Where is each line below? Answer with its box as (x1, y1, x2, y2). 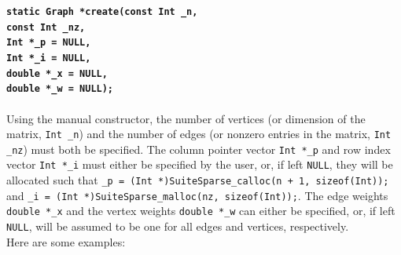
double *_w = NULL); (6, 83, 114, 95)
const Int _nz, (6, 21, 86, 33)
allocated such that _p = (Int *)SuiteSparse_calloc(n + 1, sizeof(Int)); (6, 172, 389, 188)
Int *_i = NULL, (6, 52, 91, 64)
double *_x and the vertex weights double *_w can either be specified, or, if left (6, 202, 395, 219)
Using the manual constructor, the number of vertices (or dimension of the (6, 110, 366, 126)
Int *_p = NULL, (6, 37, 91, 49)
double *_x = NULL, (6, 67, 108, 79)
